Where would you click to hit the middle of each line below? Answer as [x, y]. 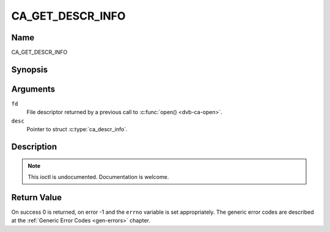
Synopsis [30, 69]
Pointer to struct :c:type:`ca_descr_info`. [77, 129]
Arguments [33, 89]
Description [34, 147]
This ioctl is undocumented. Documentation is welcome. [98, 176]
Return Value [37, 198]
